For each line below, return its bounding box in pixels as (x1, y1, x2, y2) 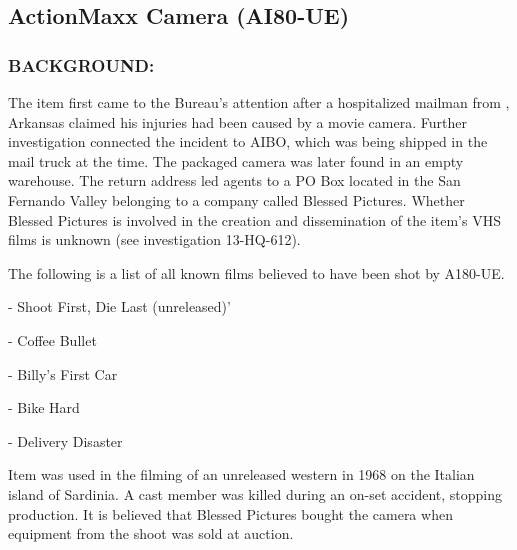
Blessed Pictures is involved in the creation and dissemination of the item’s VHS (8, 209, 501, 230)
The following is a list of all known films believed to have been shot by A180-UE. (8, 262, 505, 283)
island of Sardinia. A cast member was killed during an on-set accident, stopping (8, 483, 503, 504)
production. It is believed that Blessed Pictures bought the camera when (8, 503, 453, 524)
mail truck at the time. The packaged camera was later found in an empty (8, 150, 464, 171)
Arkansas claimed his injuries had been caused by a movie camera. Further (8, 111, 467, 132)
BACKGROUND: (8, 52, 155, 77)
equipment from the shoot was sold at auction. (8, 523, 294, 544)
